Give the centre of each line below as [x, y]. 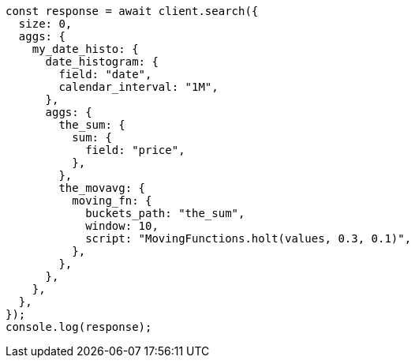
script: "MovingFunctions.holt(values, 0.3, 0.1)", [249, 238]
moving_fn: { [112, 201]
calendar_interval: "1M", [138, 87]
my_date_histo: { [85, 49]
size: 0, [45, 24]
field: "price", [135, 150]
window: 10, [122, 226]
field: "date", [105, 74]
